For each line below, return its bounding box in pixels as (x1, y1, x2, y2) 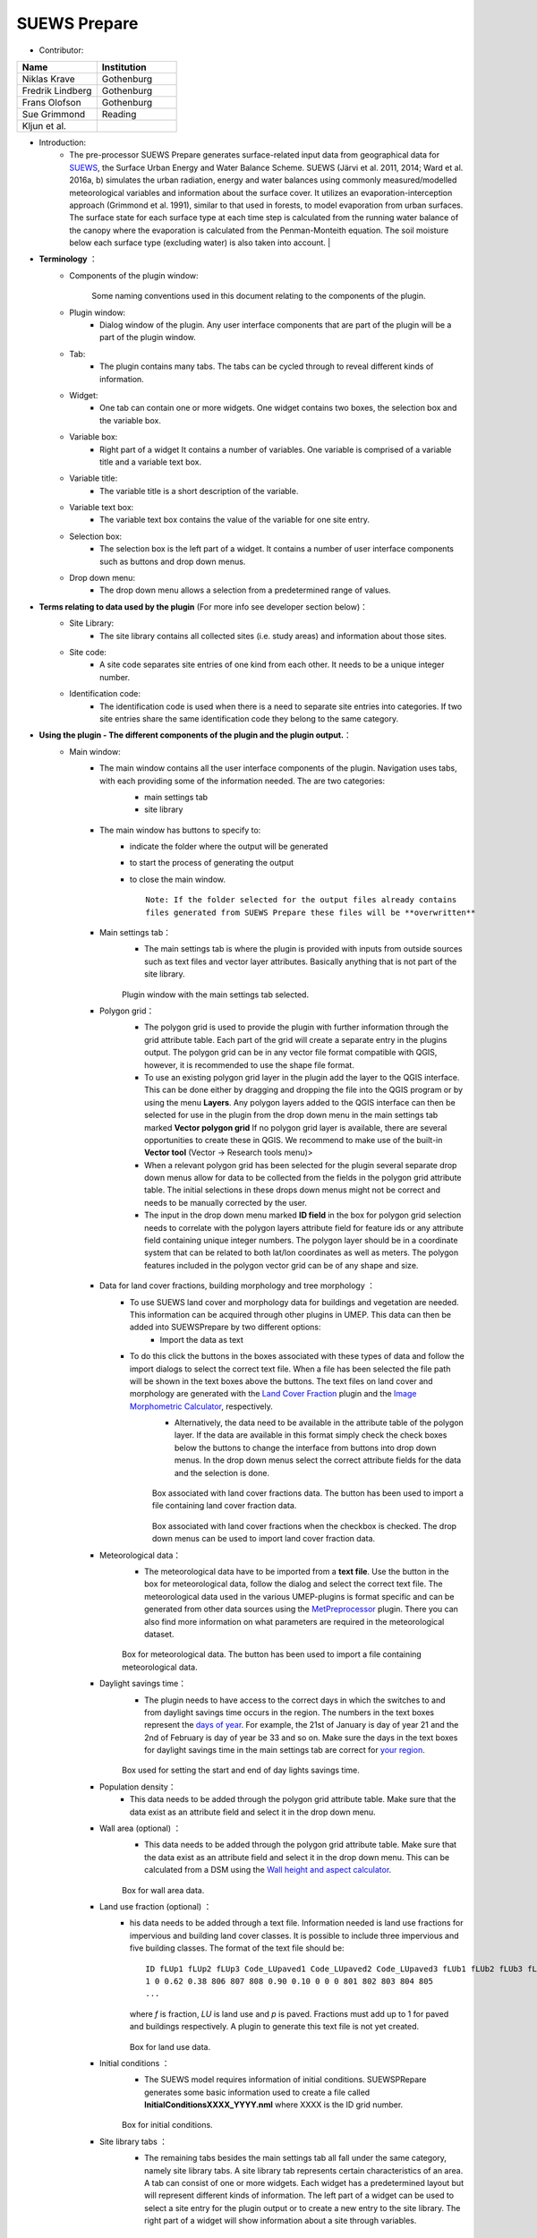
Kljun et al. (21, 119, 67, 132)
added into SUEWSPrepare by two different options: (130, 1321, 321, 1333)
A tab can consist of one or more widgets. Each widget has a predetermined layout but (144, 2178, 465, 2189)
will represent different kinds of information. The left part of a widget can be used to (144, 2190, 455, 2201)
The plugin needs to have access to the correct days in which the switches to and (144, 1695, 447, 1705)
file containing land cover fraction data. (152, 1500, 297, 1511)
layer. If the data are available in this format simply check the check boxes (175, 1430, 447, 1440)
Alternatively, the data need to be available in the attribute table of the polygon (175, 1417, 465, 1428)
